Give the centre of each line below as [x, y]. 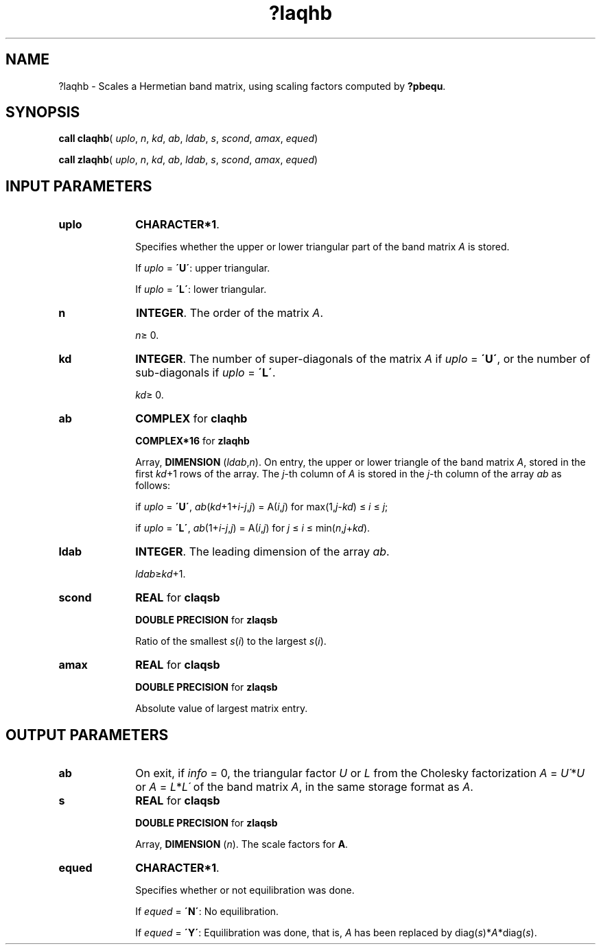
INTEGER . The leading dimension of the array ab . [262, 552]
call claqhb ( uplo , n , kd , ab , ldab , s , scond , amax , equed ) [188, 139]
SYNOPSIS [43, 112]
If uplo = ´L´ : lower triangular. [201, 289]
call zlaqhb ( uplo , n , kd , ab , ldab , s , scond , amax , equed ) [188, 160]
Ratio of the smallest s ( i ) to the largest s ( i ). [231, 641]
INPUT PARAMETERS [79, 186]
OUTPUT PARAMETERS [87, 735]
